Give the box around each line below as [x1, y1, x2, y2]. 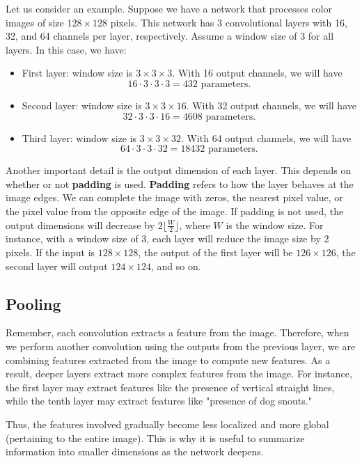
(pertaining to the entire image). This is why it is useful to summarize [6, 430, 305, 445]
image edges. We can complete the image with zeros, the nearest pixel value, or [6, 190, 343, 205]
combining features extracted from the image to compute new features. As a [6, 352, 331, 367]
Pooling [6, 292, 61, 314]
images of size [6, 15, 64, 29]
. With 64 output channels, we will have [180, 130, 352, 145]
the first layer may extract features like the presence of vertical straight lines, [6, 379, 335, 394]
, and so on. [150, 258, 201, 273]
